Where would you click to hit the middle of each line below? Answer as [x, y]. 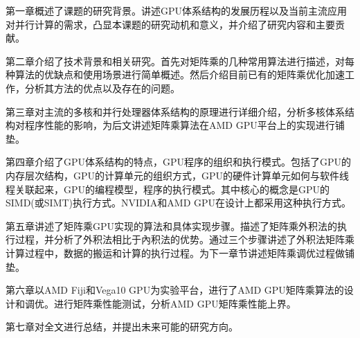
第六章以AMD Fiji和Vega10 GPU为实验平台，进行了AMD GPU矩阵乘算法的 [175, 290]
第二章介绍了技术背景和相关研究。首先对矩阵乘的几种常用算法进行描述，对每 [180, 61]
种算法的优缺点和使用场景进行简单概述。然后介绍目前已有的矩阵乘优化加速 [175, 74]
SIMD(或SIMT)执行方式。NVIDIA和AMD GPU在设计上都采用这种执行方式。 [179, 203]
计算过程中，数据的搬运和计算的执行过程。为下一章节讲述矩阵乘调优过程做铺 [180, 252]
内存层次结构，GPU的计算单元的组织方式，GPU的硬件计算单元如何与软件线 [178, 175]
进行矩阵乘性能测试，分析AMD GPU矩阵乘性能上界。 [175, 303]
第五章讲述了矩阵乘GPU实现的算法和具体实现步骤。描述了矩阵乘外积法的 [172, 225]
